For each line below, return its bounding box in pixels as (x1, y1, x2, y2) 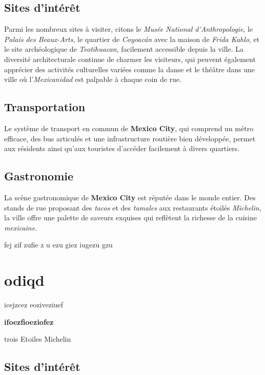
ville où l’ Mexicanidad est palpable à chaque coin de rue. (4, 74, 181, 85)
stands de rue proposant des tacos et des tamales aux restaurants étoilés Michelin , (4, 202, 261, 213)
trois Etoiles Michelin (4, 334, 71, 344)
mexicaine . (4, 222, 37, 233)
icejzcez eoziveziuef (4, 299, 64, 310)
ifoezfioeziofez (4, 316, 54, 327)
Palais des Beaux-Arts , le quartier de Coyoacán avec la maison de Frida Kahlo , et (4, 33, 260, 44)
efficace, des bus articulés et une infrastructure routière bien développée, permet (4, 133, 256, 143)
